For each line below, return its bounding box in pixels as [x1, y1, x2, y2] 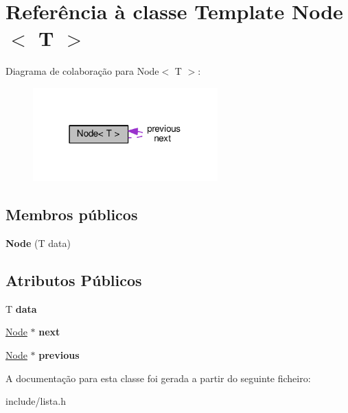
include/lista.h [5, 394, 66, 408]
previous [38, 347, 80, 362]
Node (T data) [5, 235, 71, 250]
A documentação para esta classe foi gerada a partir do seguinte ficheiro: [5, 370, 311, 385]
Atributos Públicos [5, 269, 142, 290]
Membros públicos [5, 204, 138, 225]
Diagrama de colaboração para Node [5, 64, 159, 78]
